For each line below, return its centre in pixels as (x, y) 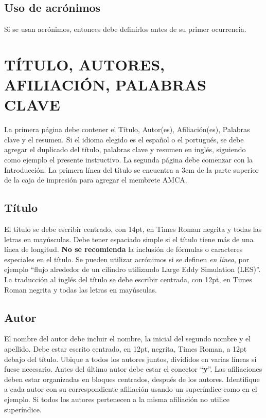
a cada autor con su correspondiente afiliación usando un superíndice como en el (131, 389)
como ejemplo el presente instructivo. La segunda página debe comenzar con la (129, 160)
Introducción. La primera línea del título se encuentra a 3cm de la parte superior (131, 169)
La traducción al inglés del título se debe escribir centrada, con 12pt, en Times (128, 279)
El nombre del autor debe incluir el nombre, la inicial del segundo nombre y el (128, 339)
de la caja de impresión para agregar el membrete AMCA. (96, 180)
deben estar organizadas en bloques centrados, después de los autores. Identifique (132, 379)
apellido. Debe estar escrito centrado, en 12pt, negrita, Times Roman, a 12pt (126, 349)
